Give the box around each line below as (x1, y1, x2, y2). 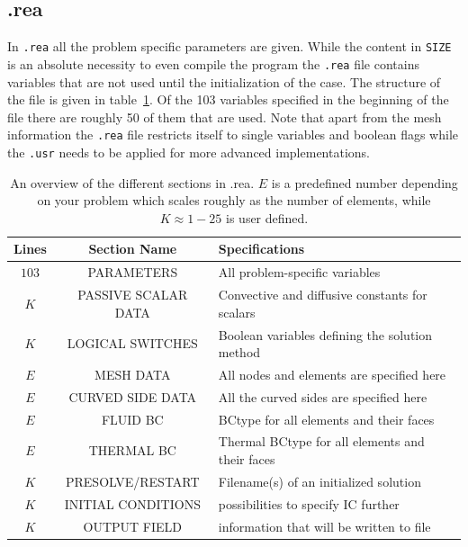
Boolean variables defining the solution (218, 325, 433, 344)
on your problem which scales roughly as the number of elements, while (37, 191, 431, 210)
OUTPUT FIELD (83, 516, 183, 535)
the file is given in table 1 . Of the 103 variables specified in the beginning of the (7, 90, 449, 109)
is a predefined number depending (271, 173, 458, 192)
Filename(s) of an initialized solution (218, 471, 421, 490)
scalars (218, 302, 256, 321)
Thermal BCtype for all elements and (218, 432, 425, 451)
